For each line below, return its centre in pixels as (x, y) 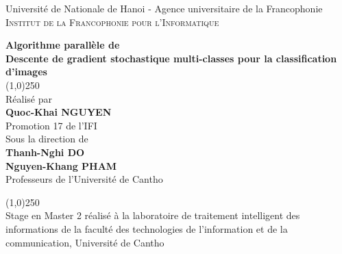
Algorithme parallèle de (63, 45)
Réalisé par (29, 98)
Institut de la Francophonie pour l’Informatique (112, 22)
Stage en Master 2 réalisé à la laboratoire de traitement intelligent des (153, 215)
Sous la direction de (47, 139)
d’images (26, 72)
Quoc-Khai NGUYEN (59, 112)
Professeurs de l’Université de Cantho (84, 179)
